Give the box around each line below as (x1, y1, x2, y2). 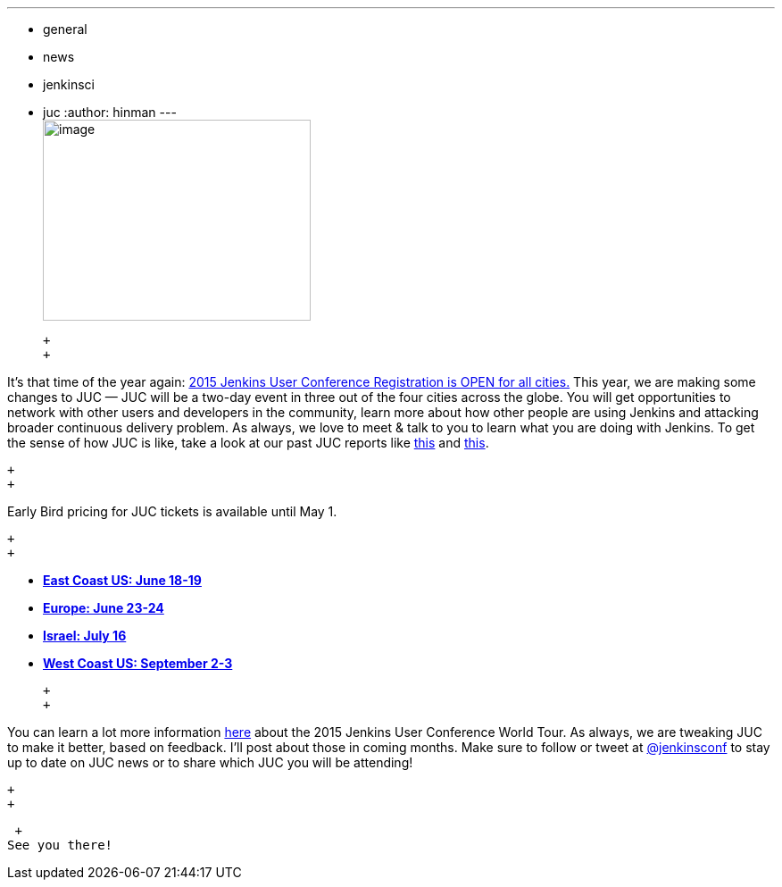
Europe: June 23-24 (43, 600, 164, 615)
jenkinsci (43, 77, 95, 92)
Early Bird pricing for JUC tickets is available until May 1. (7, 504, 337, 519)
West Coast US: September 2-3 (43, 656, 233, 671)
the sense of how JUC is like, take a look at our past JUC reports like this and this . (7, 435, 489, 450)
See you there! (7, 838, 113, 852)
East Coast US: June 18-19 (43, 573, 202, 588)
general (43, 21, 87, 37)
